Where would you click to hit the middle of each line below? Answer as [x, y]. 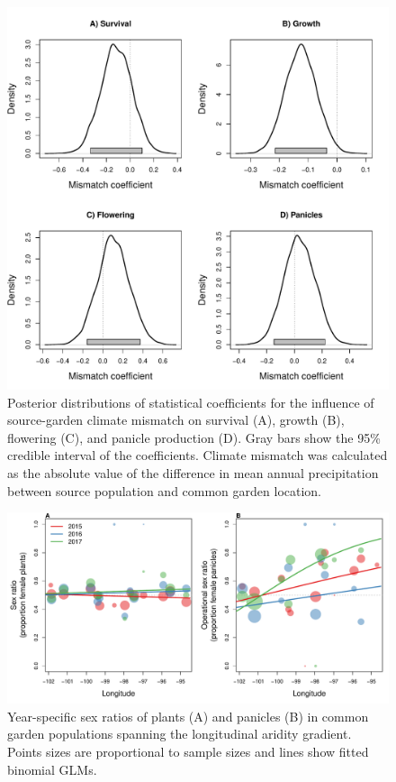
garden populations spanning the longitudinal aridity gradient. [180, 734]
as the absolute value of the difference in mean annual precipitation [193, 472]
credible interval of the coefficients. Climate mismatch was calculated [198, 455]
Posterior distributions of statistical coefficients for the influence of [191, 402]
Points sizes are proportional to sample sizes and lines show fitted [188, 751]
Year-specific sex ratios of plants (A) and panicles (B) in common [188, 716]
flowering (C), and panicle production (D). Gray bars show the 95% [194, 437]
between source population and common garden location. [165, 490]
